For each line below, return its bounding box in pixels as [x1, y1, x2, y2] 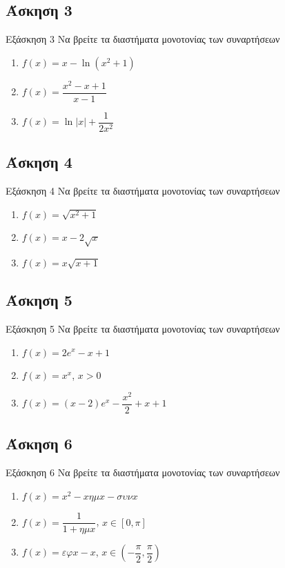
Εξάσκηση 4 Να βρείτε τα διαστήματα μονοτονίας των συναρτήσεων [6, 184, 280, 198]
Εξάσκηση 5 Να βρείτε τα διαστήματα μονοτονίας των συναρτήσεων [6, 321, 280, 335]
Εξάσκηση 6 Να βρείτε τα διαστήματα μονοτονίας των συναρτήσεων [6, 465, 280, 480]
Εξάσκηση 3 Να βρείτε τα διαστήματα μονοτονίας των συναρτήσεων [6, 32, 280, 46]
